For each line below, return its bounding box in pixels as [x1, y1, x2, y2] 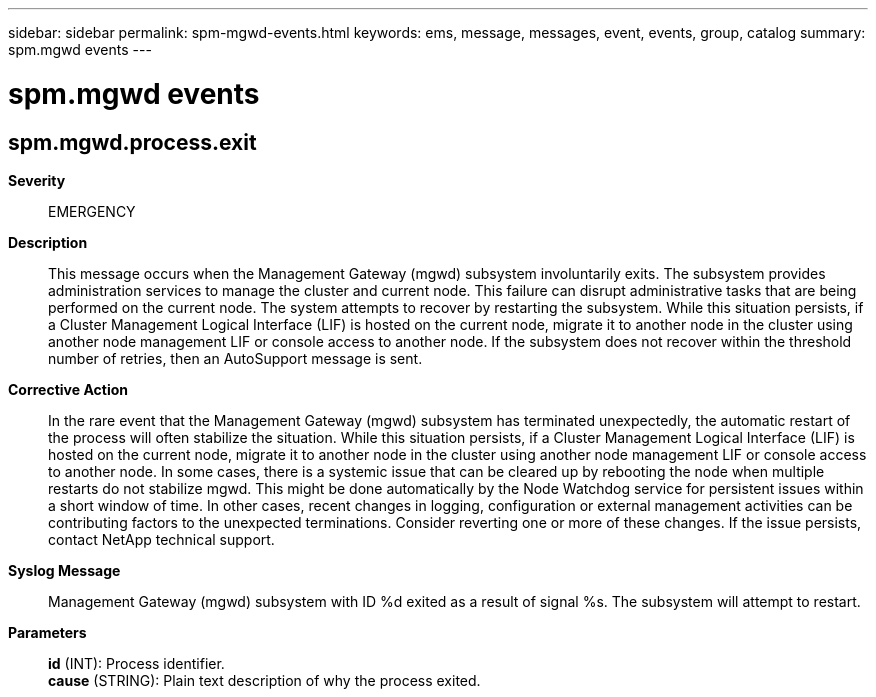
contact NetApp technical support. [48, 530, 275, 548]
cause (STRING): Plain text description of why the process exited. [48, 671, 481, 689]
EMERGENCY [48, 202, 136, 220]
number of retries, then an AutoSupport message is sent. [48, 349, 423, 367]
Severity [8, 171, 66, 189]
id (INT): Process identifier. [48, 654, 225, 672]
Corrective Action [8, 380, 128, 398]
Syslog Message [8, 561, 121, 579]
